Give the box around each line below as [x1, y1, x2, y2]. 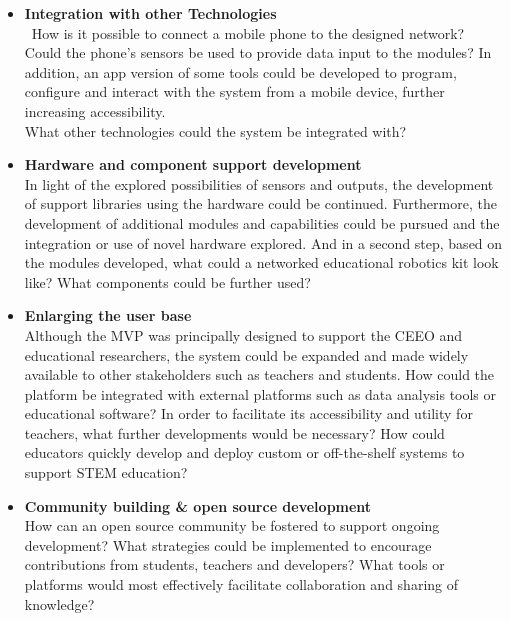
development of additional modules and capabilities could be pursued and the [24, 212, 500, 233]
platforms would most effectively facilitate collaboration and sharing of [24, 574, 458, 595]
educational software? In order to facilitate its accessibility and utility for [24, 403, 473, 424]
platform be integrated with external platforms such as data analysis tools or [24, 383, 497, 404]
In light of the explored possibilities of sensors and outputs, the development [24, 173, 494, 194]
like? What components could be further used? [24, 271, 311, 292]
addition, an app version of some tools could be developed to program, [24, 61, 457, 82]
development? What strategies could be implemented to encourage [24, 534, 432, 555]
